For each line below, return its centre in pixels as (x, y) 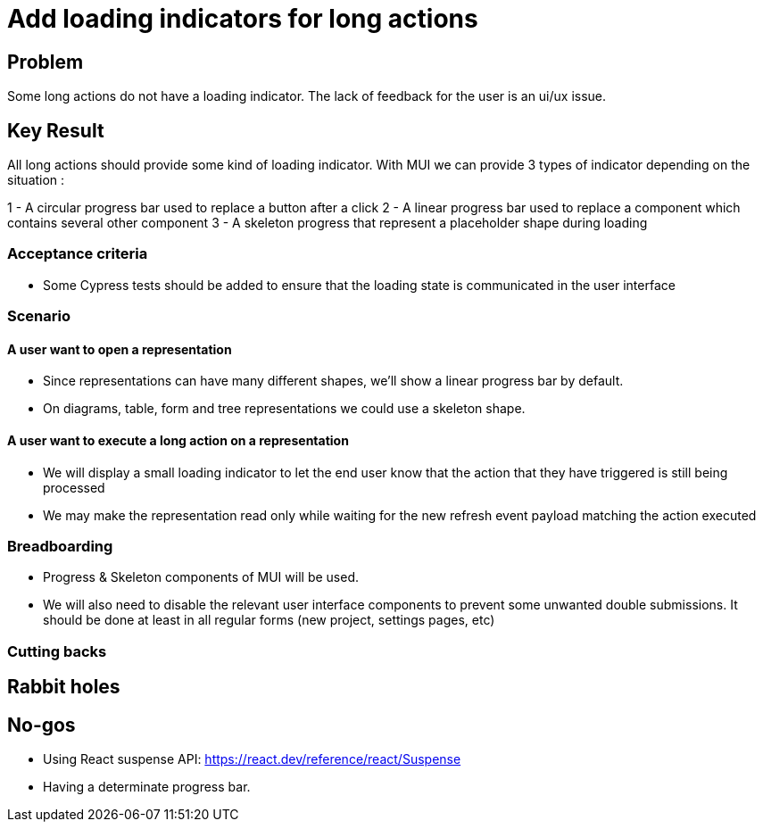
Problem (46, 62)
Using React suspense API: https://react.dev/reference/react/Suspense (252, 759)
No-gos (41, 725)
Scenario (39, 316)
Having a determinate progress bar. (147, 786)
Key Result (56, 130)
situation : (36, 180)
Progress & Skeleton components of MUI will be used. (201, 577)
